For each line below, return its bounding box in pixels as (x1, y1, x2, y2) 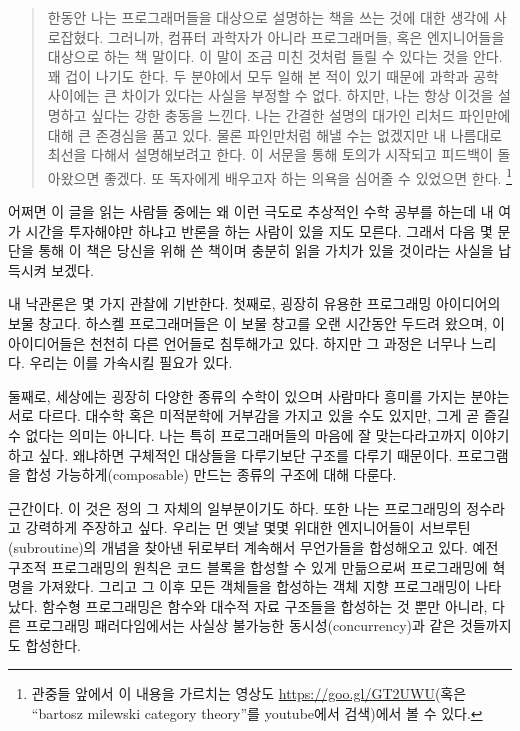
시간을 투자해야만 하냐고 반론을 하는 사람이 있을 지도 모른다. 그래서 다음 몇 (25, 220, 493, 241)
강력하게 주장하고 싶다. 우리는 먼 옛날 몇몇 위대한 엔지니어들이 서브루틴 (25, 517, 471, 538)
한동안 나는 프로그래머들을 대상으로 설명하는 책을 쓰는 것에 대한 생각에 (47, 7, 490, 27)
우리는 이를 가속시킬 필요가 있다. (29, 352, 233, 373)
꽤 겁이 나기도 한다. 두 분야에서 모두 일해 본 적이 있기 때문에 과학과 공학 (47, 65, 499, 86)
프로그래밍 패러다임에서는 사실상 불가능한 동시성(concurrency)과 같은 (25, 615, 456, 636)
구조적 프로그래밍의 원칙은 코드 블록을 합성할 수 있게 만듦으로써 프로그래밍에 (8, 556, 488, 577)
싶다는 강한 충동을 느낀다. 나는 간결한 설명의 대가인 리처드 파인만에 (91, 104, 511, 125)
